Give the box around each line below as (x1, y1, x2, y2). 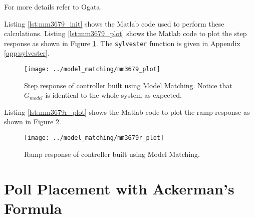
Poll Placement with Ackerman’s (4, 178, 234, 198)
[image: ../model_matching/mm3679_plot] (24, 66, 161, 73)
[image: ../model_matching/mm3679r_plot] (24, 134, 164, 142)
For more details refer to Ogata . (4, 2, 102, 12)
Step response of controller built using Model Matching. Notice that (24, 80, 232, 90)
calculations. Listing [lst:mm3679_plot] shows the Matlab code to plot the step (4, 28, 247, 39)
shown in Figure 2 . (4, 116, 61, 127)
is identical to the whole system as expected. (45, 90, 182, 100)
